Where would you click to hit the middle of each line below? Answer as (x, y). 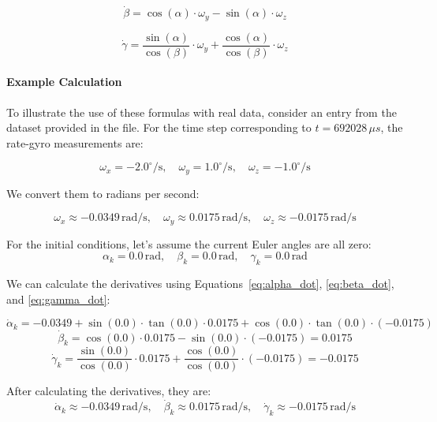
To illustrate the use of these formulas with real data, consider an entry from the (202, 112)
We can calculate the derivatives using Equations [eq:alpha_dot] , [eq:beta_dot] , (200, 284)
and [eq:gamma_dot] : (58, 299)
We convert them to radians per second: (103, 193)
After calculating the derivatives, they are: (109, 391)
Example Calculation (64, 82)
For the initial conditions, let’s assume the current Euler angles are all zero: (189, 243)
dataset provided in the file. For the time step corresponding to (159, 127)
